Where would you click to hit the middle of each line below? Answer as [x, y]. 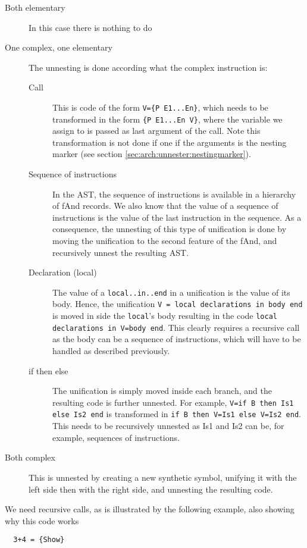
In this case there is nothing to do [90, 27]
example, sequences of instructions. [116, 437]
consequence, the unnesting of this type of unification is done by [170, 229]
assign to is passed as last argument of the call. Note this [156, 131]
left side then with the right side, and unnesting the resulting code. [151, 489]
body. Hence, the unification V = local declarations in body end [178, 304]
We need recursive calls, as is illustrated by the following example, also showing [150, 509]
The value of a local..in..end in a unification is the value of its [171, 292]
